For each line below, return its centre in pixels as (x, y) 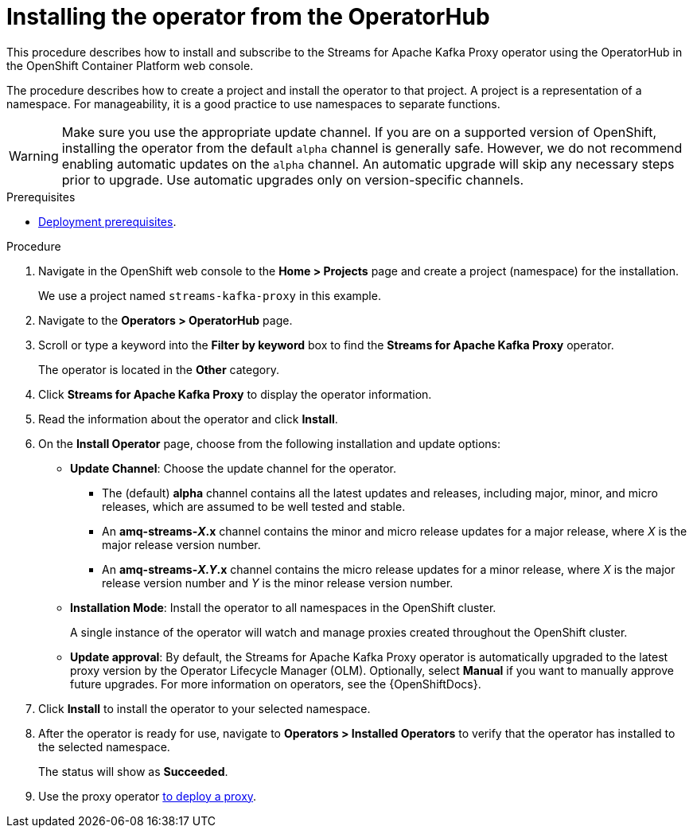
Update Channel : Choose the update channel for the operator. (234, 468)
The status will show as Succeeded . (133, 771)
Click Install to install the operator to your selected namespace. (204, 708)
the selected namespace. (104, 746)
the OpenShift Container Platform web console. (130, 65)
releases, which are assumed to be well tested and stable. (254, 506)
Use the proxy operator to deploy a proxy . (148, 796)
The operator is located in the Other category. (159, 369)
